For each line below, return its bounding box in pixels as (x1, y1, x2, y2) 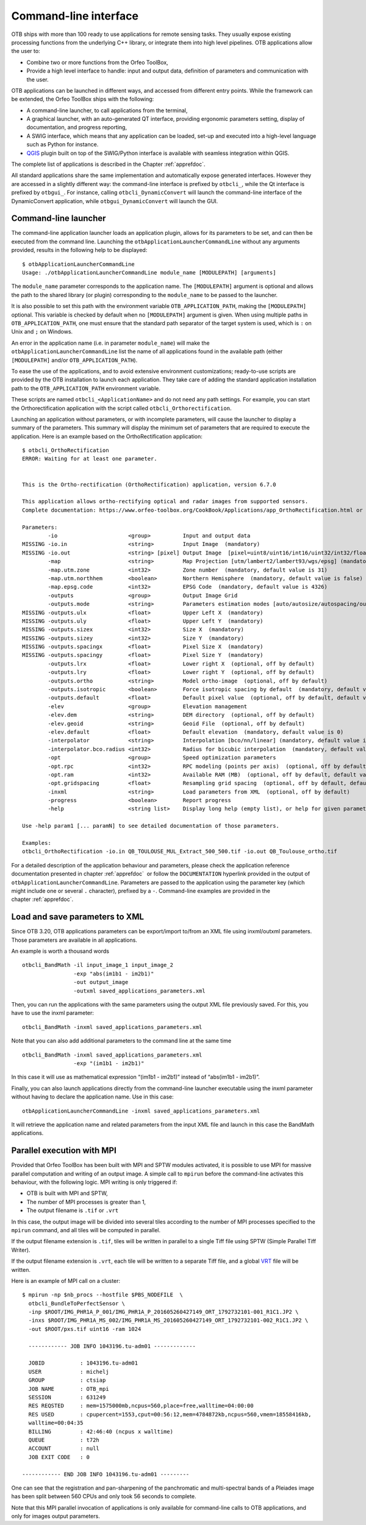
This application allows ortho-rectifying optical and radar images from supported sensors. (22, 498, 309, 505)
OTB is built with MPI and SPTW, (26, 1189, 108, 1197)
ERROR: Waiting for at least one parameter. (22, 455, 158, 462)
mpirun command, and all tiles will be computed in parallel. (11, 1226, 161, 1233)
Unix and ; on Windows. (11, 328, 73, 335)
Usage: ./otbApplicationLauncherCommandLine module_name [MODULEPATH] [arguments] (22, 269, 276, 276)
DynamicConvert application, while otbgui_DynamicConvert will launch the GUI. (11, 197, 218, 204)
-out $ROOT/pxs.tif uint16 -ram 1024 (28, 1326, 142, 1332)
